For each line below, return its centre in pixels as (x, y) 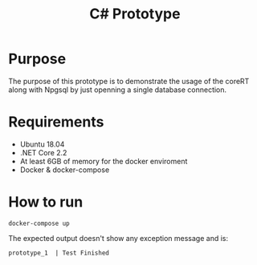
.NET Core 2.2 (43, 152)
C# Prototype (135, 14)
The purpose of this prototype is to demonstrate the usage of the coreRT (129, 81)
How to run (46, 202)
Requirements (56, 122)
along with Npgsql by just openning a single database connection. (118, 90)
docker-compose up (39, 223)
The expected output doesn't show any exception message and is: (118, 238)
